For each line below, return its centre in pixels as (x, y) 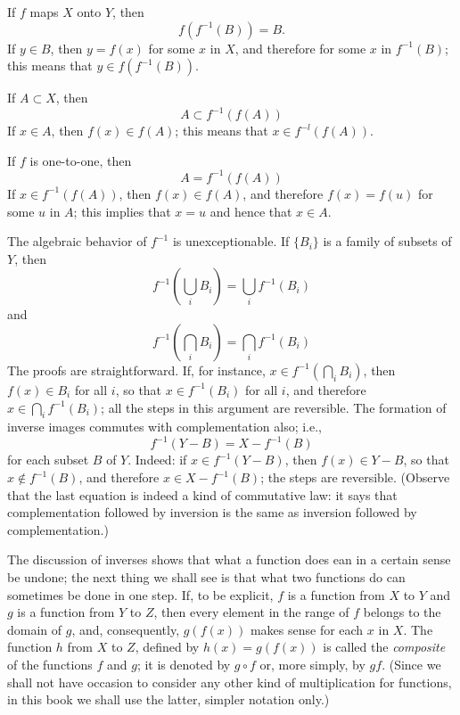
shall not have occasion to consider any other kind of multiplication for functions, (230, 682)
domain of (35, 629)
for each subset (48, 460)
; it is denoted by (184, 664)
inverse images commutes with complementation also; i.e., (165, 427)
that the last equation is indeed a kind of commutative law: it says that (202, 494)
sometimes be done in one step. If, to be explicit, (140, 594)
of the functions (50, 664)
